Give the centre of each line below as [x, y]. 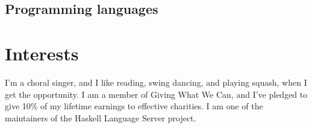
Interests [42, 53]
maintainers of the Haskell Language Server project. [101, 117]
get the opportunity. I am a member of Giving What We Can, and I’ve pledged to [156, 94]
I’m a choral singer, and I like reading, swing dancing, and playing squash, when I [156, 82]
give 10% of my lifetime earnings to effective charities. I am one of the [134, 106]
